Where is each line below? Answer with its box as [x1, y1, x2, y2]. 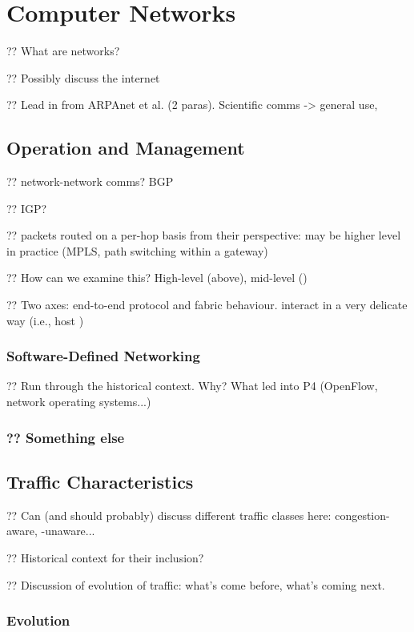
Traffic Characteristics [6, 469, 194, 493]
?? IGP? [6, 199, 47, 216]
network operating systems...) [6, 393, 151, 410]
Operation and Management [6, 135, 245, 160]
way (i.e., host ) [6, 312, 84, 328]
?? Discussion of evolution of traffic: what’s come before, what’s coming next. [6, 576, 385, 593]
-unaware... [41, 522, 95, 539]
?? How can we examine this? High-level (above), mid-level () [6, 269, 307, 286]
